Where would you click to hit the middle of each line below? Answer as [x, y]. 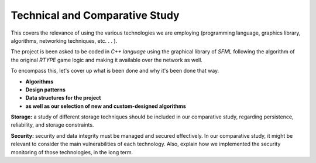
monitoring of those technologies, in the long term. [72, 152]
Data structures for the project [63, 98]
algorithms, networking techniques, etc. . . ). [64, 40]
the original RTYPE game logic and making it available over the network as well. [107, 60]
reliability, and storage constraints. [52, 125]
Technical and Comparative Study [95, 15]
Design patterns [45, 89]
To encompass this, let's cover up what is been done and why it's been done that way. [115, 71]
